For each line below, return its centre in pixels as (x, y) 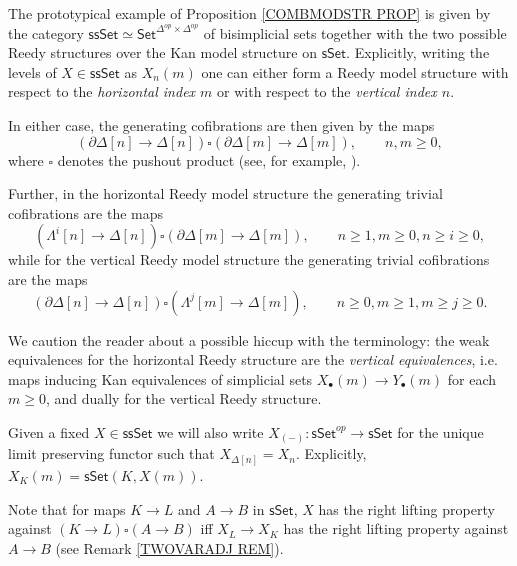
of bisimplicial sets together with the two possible (355, 32)
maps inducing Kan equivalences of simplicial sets (160, 378)
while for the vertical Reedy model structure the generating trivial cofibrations (249, 259)
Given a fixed (49, 431)
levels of (32, 71)
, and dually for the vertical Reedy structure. (183, 398)
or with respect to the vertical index (327, 91)
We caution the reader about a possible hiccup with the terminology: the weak (249, 339)
